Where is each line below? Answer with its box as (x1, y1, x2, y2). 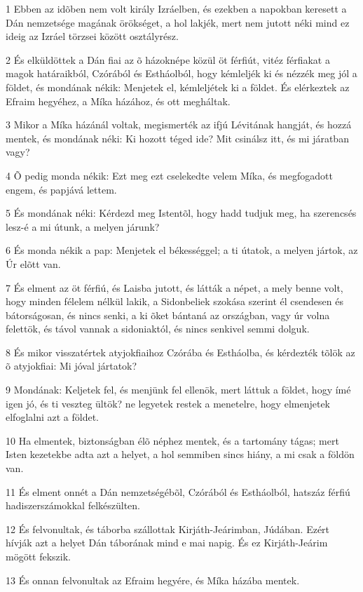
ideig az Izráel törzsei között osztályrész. (6, 29, 179, 43)
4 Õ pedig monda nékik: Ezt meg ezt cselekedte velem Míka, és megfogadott (6, 168, 333, 182)
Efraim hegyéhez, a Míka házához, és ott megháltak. (6, 93, 231, 108)
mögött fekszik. (6, 549, 71, 563)
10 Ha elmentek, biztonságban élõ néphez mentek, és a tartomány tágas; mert (6, 433, 339, 448)
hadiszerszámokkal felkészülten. (6, 498, 140, 513)
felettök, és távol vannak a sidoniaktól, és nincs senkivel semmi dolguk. (6, 321, 310, 336)
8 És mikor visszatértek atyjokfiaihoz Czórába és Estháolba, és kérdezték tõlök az (6, 344, 355, 359)
